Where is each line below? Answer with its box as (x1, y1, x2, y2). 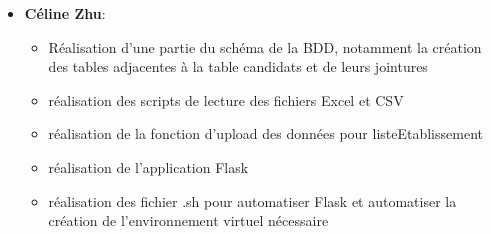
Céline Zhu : (24, 3, 106, 23)
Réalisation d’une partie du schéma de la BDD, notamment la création (48, 36, 482, 57)
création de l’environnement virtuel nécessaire (48, 210, 329, 231)
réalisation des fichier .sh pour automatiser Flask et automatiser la (48, 190, 457, 211)
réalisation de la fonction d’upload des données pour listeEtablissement (48, 123, 483, 144)
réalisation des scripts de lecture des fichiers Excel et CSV (48, 89, 404, 110)
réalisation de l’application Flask (48, 156, 249, 177)
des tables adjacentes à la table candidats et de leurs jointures (48, 56, 428, 77)
